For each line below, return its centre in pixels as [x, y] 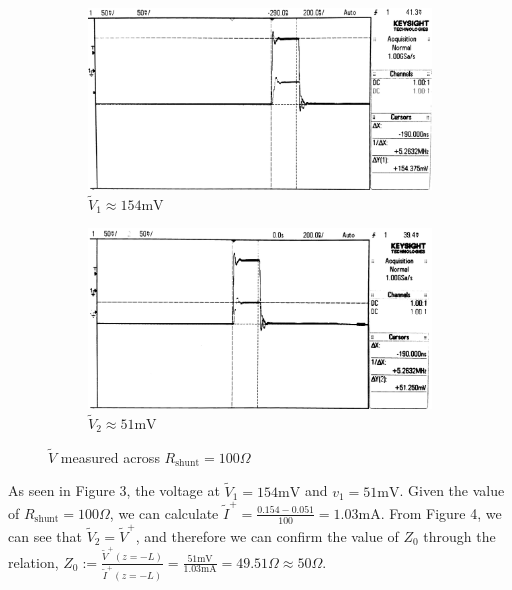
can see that [45, 535]
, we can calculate [164, 512]
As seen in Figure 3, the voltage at [114, 490]
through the [459, 535]
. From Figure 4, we [441, 512]
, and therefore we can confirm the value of [267, 535]
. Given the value [452, 490]
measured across [110, 456]
